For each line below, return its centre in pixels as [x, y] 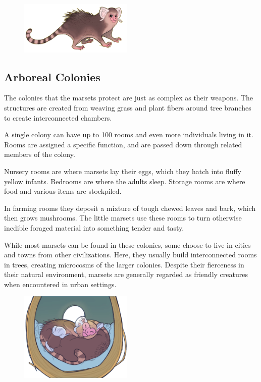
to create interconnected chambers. [58, 117]
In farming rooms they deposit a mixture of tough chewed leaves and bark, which [130, 208]
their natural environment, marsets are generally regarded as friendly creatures [126, 274]
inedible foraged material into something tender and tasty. [94, 227]
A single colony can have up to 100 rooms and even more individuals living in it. [129, 134]
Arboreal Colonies [52, 76]
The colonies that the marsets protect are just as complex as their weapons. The [128, 98]
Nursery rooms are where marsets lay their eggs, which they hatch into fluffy [123, 171]
